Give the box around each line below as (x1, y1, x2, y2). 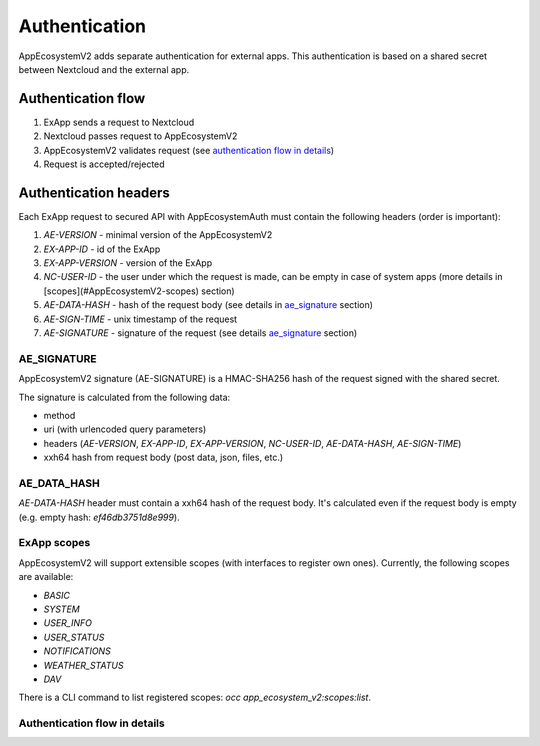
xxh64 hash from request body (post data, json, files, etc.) (43, 451, 284, 464)
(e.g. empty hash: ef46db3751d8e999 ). (18, 511, 180, 523)
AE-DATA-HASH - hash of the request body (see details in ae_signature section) (43, 299, 374, 311)
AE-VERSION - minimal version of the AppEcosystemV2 (43, 229, 273, 241)
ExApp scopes (18, 536, 91, 550)
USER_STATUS (43, 631, 105, 643)
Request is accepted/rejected (43, 158, 165, 170)
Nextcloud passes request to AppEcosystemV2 (43, 130, 238, 142)
